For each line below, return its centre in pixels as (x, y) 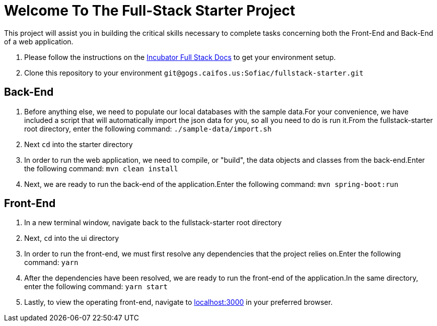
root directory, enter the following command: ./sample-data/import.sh (148, 128)
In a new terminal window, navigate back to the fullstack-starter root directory (153, 223)
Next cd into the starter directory (79, 144)
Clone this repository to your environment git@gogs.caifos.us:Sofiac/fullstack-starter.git (194, 73)
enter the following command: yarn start (96, 287)
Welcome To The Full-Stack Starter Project (150, 11)
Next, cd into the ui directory (72, 238)
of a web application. (39, 41)
